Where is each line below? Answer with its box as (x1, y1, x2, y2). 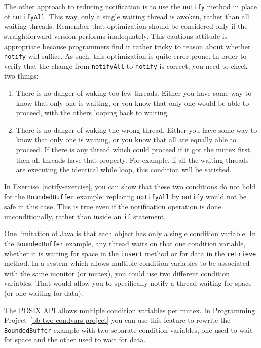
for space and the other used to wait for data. (4, 334, 146, 345)
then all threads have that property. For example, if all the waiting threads (16, 154, 249, 165)
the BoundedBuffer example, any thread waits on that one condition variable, (4, 238, 246, 248)
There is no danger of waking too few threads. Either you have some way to (16, 88, 252, 98)
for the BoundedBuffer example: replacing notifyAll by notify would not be (4, 191, 247, 202)
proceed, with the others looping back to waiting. (16, 107, 169, 118)
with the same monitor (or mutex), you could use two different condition (4, 267, 230, 278)
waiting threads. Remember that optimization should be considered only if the (4, 21, 248, 31)
